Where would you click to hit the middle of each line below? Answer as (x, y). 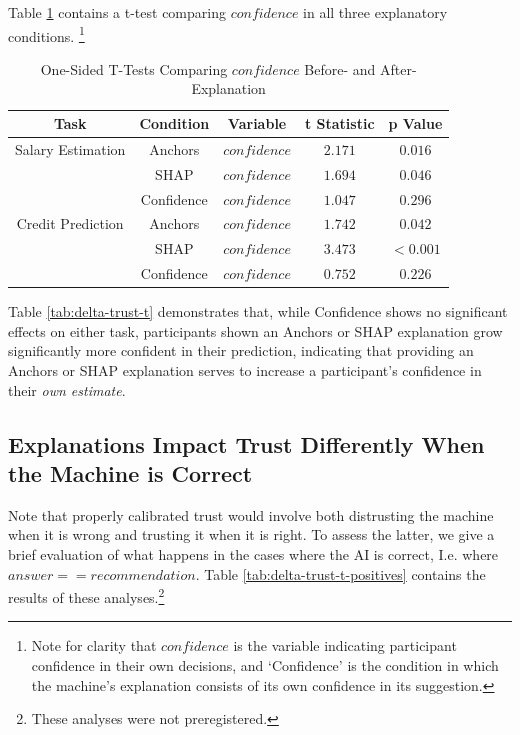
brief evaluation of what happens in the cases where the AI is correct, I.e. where (253, 553)
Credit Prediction (70, 223)
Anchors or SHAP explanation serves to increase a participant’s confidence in (245, 369)
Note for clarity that (94, 645)
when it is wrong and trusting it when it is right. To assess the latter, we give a (251, 534)
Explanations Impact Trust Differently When (246, 443)
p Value (415, 123)
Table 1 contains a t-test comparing (117, 12)
